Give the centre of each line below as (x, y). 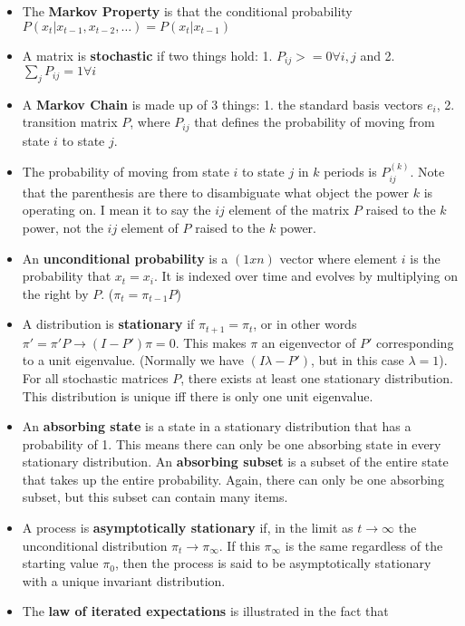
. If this (239, 545)
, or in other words (305, 324)
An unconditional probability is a (125, 258)
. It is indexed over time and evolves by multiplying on (305, 276)
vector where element (339, 258)
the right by (55, 293)
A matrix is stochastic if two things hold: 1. (147, 55)
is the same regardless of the (364, 545)
